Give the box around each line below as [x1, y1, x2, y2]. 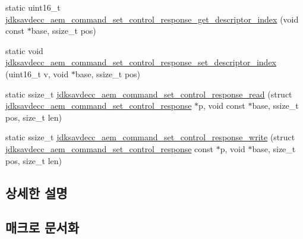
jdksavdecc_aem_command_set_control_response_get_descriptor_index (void [5, 12, 299, 25]
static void [5, 44, 43, 56]
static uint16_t [5, 1, 61, 13]
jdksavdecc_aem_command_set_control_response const [5, 142, 214, 155]
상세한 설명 [5, 183, 68, 202]
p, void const [198, 99, 245, 112]
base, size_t [252, 142, 296, 155]
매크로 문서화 [5, 218, 79, 237]
